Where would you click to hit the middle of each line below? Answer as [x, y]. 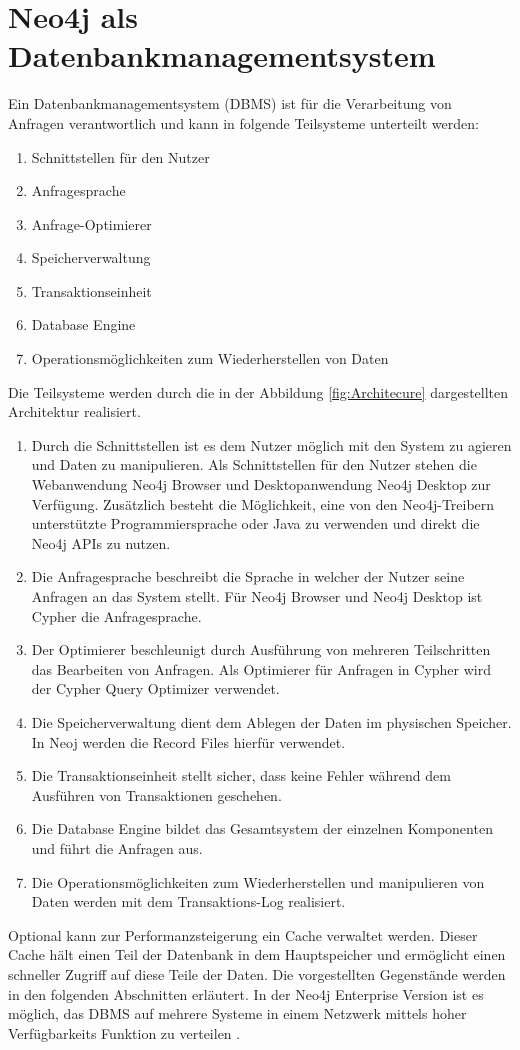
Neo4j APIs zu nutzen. [101, 542]
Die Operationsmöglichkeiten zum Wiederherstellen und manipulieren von [258, 881]
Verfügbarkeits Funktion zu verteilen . [124, 1032]
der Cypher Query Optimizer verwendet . [155, 688]
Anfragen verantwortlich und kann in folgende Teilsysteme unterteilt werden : [243, 122]
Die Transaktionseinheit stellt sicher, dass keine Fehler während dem [241, 775]
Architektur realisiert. [74, 411]
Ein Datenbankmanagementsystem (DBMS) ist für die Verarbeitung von [230, 103]
